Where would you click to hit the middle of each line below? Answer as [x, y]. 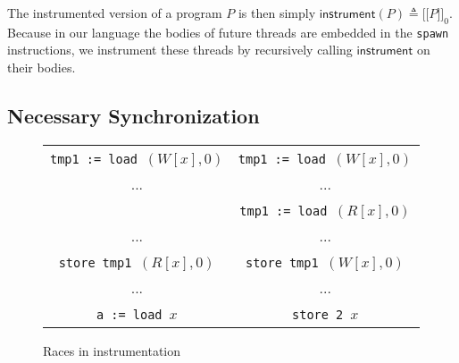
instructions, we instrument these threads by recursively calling [180, 50]
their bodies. [42, 68]
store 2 [318, 314]
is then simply [277, 13]
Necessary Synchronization [134, 116]
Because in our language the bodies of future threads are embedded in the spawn [228, 32]
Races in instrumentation [112, 350]
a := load [129, 314]
